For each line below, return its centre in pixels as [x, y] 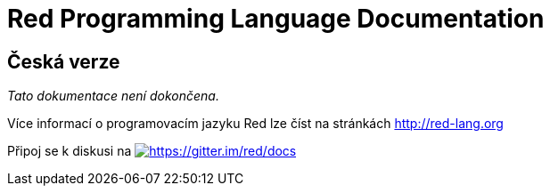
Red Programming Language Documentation [276, 19]
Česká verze [64, 61]
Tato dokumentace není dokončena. [113, 96]
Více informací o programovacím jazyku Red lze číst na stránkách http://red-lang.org [255, 124]
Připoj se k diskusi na [70, 151]
